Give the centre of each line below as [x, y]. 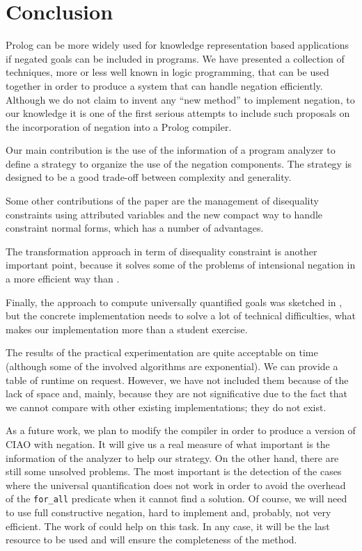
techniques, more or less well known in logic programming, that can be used [167, 72]
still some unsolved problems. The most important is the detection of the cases [174, 471]
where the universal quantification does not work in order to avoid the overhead [176, 485]
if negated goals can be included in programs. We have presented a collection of [175, 58]
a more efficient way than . [63, 279]
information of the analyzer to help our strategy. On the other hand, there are [172, 457]
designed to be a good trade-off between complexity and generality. [149, 177]
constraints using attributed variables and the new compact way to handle [164, 214]
